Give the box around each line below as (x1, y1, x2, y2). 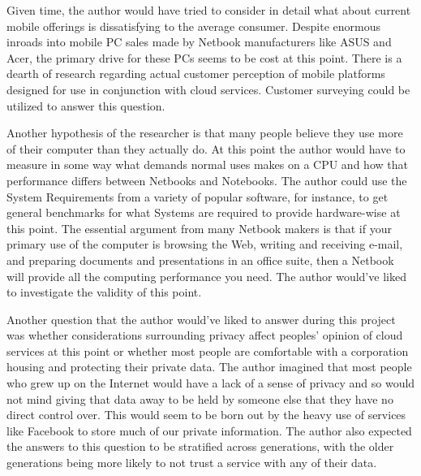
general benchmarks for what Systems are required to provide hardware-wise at (6, 204, 401, 221)
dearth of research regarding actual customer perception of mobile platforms (6, 65, 385, 82)
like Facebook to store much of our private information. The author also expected (6, 422, 412, 439)
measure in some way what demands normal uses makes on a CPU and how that (6, 156, 408, 173)
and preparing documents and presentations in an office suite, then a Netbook (6, 251, 394, 268)
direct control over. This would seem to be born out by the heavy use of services (6, 406, 406, 423)
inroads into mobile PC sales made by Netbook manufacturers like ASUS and (6, 33, 392, 50)
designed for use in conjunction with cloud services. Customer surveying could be (6, 80, 410, 97)
